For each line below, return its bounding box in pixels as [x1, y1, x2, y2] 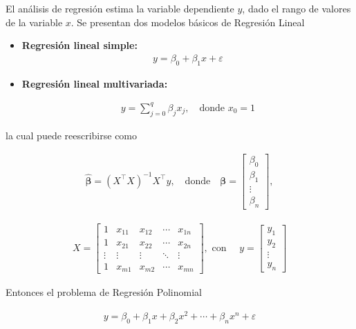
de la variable [6, 14, 63, 29]
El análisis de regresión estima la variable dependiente [6, 1, 234, 15]
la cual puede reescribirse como [6, 128, 138, 142]
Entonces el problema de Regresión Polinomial [6, 285, 202, 299]
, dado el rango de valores [242, 1, 351, 15]
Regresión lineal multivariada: [21, 76, 168, 90]
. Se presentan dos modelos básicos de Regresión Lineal [71, 14, 305, 29]
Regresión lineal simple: [21, 38, 138, 52]
